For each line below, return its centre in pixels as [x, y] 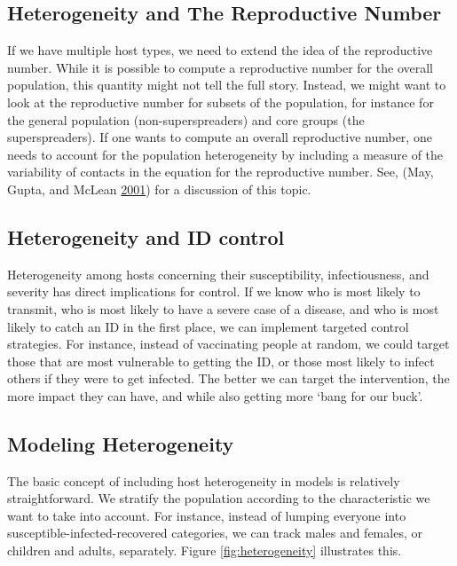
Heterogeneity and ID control [146, 236]
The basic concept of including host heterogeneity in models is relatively [204, 480]
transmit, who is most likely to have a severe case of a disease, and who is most [223, 308]
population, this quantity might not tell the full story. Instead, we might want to [227, 85]
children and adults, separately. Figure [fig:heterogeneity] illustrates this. [205, 550]
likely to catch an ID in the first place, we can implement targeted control [208, 326]
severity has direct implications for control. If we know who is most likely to [214, 291]
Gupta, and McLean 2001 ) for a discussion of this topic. [159, 189]
